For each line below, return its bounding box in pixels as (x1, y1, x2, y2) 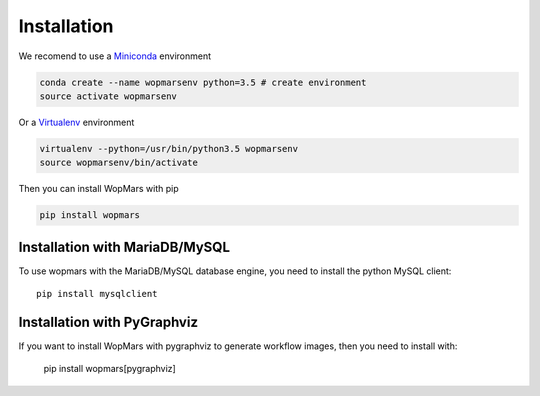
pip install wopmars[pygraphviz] (43, 363, 177, 375)
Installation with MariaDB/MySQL (18, 238, 230, 255)
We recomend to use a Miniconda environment (18, 50, 212, 62)
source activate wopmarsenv (39, 90, 177, 102)
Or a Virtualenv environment (18, 116, 135, 128)
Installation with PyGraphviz (18, 313, 199, 330)
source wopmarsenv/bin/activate (39, 157, 199, 169)
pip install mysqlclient (36, 288, 158, 300)
